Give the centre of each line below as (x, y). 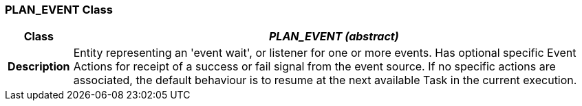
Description (39, 67)
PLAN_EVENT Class (59, 10)
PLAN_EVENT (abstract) (334, 37)
